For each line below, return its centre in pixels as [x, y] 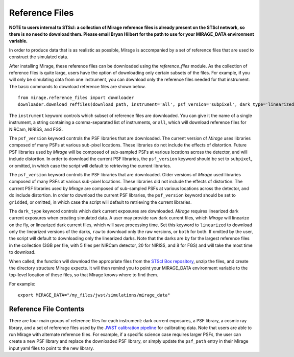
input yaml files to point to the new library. [51, 348]
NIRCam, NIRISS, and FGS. [36, 129]
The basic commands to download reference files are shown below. [77, 86]
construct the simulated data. [39, 57]
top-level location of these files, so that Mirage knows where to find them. [84, 275]
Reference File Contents [47, 309]
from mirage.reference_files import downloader [76, 98]
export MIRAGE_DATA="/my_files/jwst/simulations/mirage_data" [94, 295]
